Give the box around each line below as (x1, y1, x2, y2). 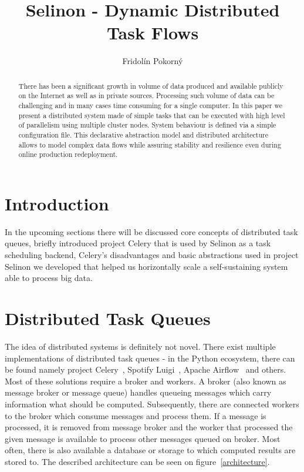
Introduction (5, 191, 109, 215)
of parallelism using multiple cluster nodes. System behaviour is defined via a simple (18, 120, 276, 130)
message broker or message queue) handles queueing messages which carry (5, 386, 272, 399)
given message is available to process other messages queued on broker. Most (5, 432, 281, 444)
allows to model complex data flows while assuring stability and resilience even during (18, 139, 281, 149)
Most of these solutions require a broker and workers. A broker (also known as (5, 374, 286, 387)
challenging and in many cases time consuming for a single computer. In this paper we (18, 101, 283, 111)
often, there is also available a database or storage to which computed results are (5, 444, 296, 456)
